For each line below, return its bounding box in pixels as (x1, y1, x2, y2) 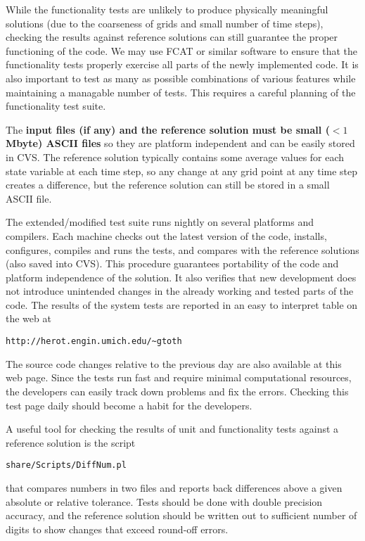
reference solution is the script (6, 435, 136, 450)
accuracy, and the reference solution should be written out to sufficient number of (6, 508, 357, 523)
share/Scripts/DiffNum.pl (6, 460, 127, 471)
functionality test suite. (6, 98, 106, 113)
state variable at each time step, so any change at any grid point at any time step (6, 163, 358, 178)
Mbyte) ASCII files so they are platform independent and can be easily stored (6, 136, 355, 151)
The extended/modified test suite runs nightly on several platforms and (6, 215, 314, 229)
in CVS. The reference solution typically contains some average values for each (6, 149, 345, 164)
